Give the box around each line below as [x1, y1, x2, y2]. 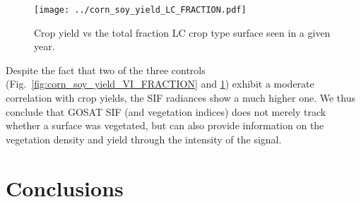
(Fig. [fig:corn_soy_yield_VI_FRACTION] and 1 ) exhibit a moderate [6, 76, 314, 91]
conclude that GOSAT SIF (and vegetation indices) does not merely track [6, 104, 326, 119]
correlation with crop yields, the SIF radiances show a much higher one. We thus [6, 90, 355, 105]
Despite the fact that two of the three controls [6, 62, 206, 77]
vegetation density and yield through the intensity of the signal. [6, 131, 282, 146]
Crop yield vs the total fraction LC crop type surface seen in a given [34, 25, 331, 40]
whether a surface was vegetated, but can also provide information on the [6, 118, 324, 133]
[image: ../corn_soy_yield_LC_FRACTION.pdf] [34, 5, 247, 15]
